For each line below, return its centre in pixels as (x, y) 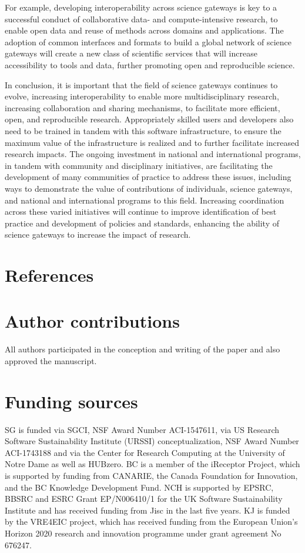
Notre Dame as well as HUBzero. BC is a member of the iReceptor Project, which (152, 464)
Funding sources (71, 401)
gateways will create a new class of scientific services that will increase (131, 53)
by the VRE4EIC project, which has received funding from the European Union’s (151, 522)
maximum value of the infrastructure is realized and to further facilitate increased (152, 142)
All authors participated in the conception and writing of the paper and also (143, 349)
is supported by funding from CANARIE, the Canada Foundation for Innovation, (151, 476)
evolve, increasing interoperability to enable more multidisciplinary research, (142, 96)
